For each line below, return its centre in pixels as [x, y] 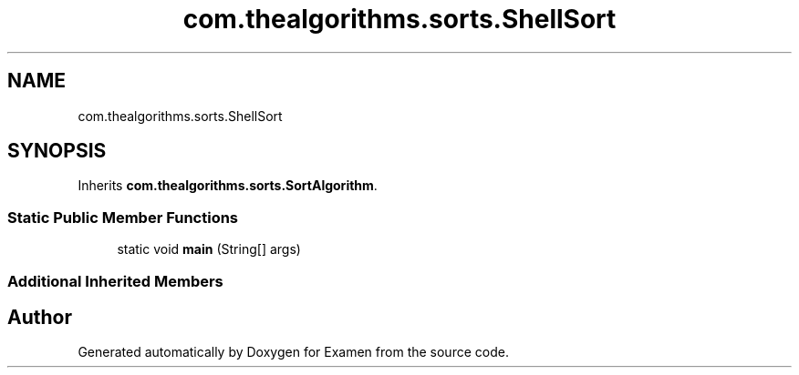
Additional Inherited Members [115, 281]
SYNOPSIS [57, 151]
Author [40, 317]
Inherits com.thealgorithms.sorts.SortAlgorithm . [228, 186]
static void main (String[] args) [209, 249]
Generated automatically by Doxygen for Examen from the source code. [293, 352]
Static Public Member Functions [123, 217]
